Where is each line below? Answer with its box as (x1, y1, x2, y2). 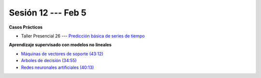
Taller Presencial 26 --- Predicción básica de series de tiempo (21, 33, 145, 39)
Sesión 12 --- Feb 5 (9, 7, 87, 18)
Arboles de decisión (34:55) (21, 58, 77, 63)
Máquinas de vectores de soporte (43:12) (21, 51, 103, 57)
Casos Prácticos (9, 24, 43, 30)
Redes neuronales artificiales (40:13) (21, 64, 94, 70)
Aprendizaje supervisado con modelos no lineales (9, 42, 112, 48)
